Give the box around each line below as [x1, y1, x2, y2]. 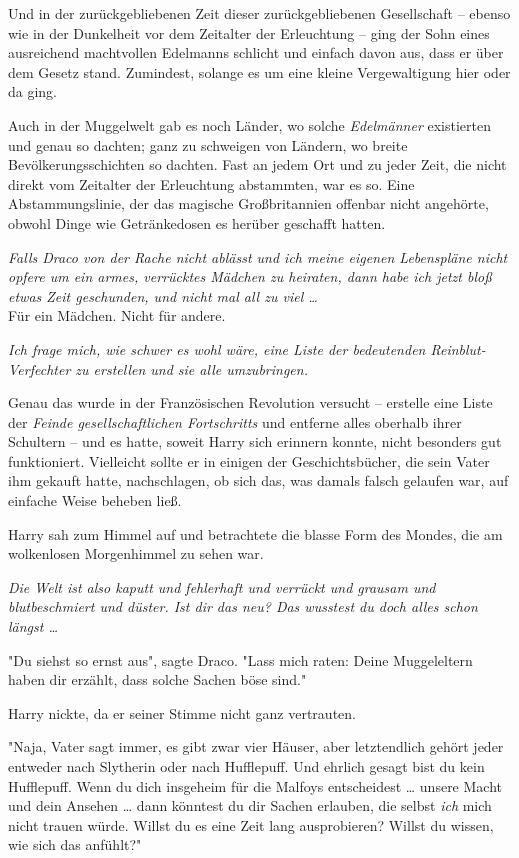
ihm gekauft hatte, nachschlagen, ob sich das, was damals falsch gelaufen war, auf [8, 470, 509, 491]
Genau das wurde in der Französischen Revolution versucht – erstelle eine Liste [8, 392, 493, 413]
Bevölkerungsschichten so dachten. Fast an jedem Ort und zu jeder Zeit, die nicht [8, 154, 507, 175]
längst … [8, 616, 59, 637]
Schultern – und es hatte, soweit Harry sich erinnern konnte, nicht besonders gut [8, 431, 502, 452]
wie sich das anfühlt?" [8, 834, 142, 855]
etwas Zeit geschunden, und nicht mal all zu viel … [8, 285, 318, 306]
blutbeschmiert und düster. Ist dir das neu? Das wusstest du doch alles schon [8, 596, 478, 617]
